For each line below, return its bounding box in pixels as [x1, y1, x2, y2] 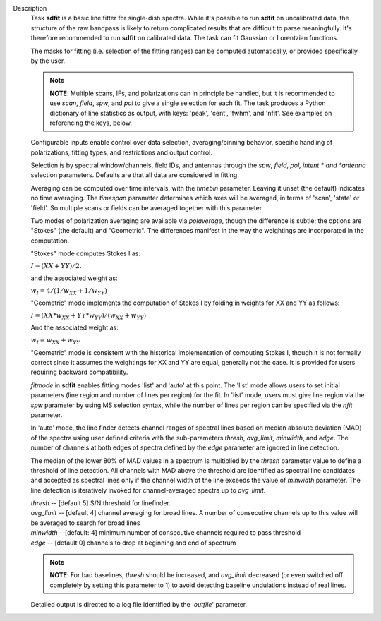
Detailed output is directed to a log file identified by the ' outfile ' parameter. [30, 601, 247, 609]
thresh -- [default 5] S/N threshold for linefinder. [30, 499, 171, 507]
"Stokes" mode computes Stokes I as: [30, 249, 141, 258]
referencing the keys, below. [49, 119, 132, 127]
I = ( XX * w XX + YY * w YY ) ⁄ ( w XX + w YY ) [30, 311, 147, 321]
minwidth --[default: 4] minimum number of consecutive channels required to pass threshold [30, 529, 301, 537]
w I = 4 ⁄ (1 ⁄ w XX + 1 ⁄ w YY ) [30, 287, 107, 296]
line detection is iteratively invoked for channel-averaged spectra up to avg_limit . [30, 486, 266, 494]
